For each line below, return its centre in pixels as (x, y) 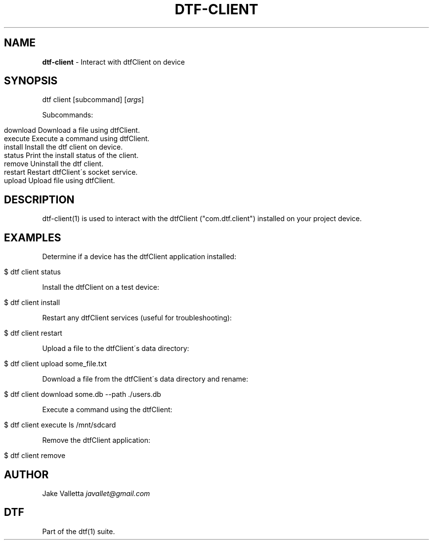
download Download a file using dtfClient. (72, 130)
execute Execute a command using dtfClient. (77, 139)
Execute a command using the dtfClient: (107, 410)
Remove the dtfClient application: (96, 440)
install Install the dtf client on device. (64, 147)
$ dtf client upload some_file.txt (55, 364)
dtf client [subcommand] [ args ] (93, 100)
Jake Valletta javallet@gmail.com (96, 493)
